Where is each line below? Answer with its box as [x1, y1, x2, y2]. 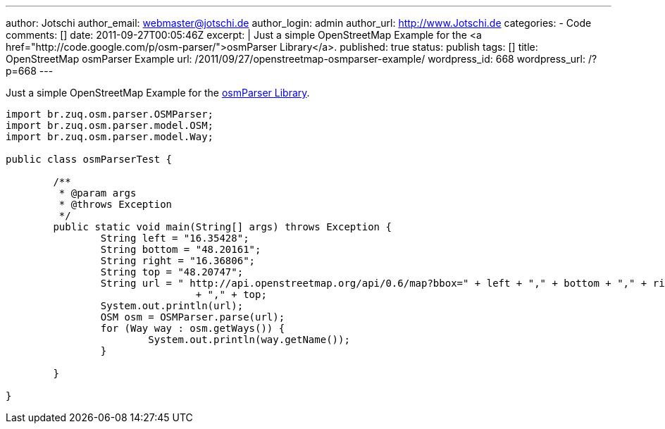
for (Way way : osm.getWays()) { [100, 323, 285, 334]
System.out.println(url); [100, 300, 244, 311]
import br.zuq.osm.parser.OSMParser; [6, 108, 214, 120]
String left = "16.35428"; [100, 232, 249, 244]
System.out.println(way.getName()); [148, 334, 350, 345]
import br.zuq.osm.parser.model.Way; [6, 131, 214, 142]
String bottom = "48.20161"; [100, 244, 261, 255]
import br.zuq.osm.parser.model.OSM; [6, 120, 214, 131]
